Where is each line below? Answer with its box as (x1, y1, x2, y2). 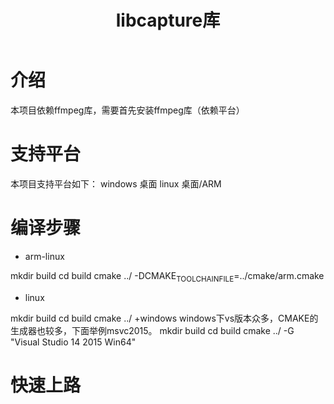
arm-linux (24, 250, 65, 262)
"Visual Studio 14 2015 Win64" (10, 336, 137, 348)
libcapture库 (115, 9, 221, 32)
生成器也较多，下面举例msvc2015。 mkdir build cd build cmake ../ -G (10, 324, 295, 336)
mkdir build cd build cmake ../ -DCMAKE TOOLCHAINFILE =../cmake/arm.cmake (10, 269, 325, 284)
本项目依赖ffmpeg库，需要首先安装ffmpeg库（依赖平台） (10, 104, 245, 116)
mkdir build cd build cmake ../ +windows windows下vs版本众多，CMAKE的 (10, 312, 319, 324)
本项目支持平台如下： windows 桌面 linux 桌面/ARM (10, 177, 222, 190)
